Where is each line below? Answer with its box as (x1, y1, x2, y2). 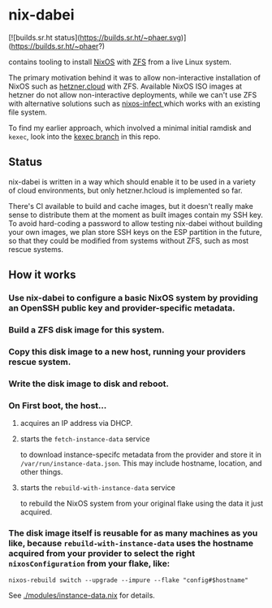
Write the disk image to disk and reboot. (8, 378, 169, 389)
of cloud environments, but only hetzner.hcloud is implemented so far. (8, 185, 243, 195)
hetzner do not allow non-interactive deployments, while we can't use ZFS (8, 89, 257, 99)
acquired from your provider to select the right (8, 548, 196, 559)
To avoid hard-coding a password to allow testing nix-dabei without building (8, 218, 263, 228)
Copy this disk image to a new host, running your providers (8, 345, 246, 357)
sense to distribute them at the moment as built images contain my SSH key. (8, 210, 264, 219)
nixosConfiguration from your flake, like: (8, 558, 171, 570)
